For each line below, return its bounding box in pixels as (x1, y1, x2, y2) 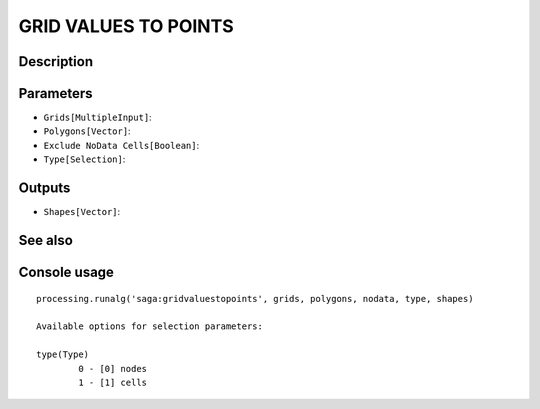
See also (18, 231, 74, 249)
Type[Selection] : (43, 153, 126, 165)
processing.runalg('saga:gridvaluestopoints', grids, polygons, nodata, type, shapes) (36, 293, 474, 304)
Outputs (18, 180, 71, 197)
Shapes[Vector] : (43, 206, 121, 218)
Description (18, 53, 94, 70)
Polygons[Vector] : (43, 125, 131, 137)
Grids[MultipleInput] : (43, 111, 152, 124)
